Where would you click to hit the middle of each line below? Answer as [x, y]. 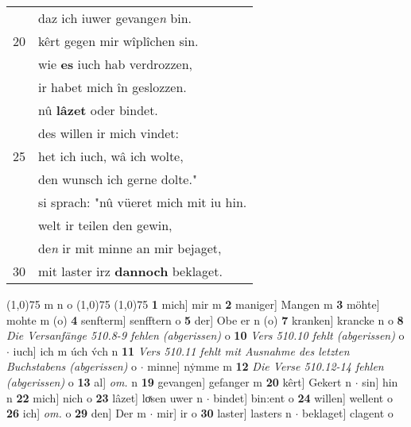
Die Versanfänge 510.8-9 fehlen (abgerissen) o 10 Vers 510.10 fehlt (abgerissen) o [205, 335]
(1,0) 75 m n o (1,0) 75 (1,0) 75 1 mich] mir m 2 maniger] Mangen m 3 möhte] [193, 304]
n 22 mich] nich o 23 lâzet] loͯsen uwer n [105, 397]
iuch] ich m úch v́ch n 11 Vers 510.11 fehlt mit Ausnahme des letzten [181, 350]
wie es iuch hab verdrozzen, [116, 64]
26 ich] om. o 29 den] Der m [76, 413]
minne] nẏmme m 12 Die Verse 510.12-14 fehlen [266, 366]
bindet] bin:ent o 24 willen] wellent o [303, 397]
